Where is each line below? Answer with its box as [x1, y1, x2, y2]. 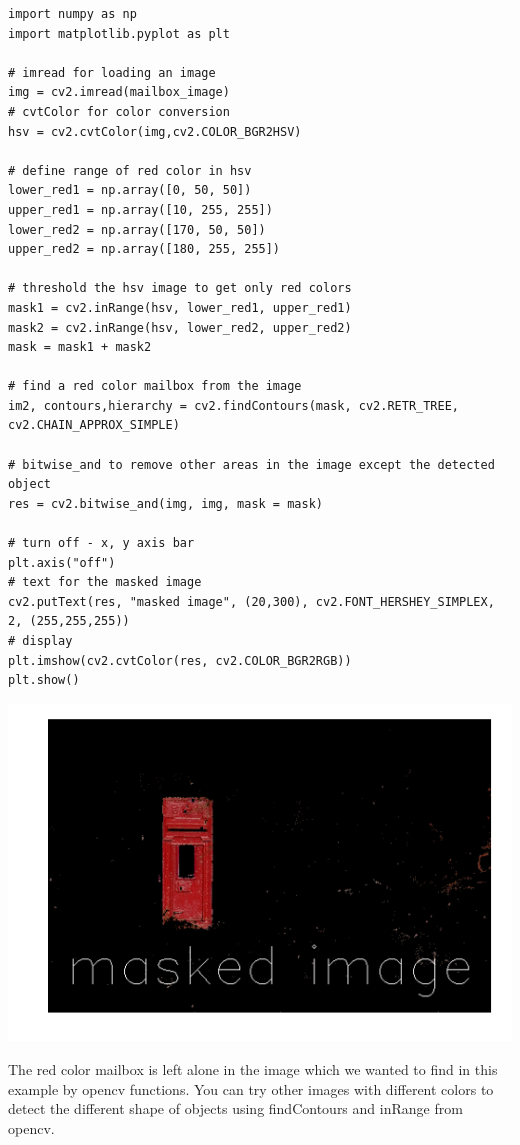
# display [8, 634, 73, 648]
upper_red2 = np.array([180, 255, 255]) [8, 242, 281, 257]
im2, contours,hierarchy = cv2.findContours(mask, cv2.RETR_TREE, [8, 398, 460, 413]
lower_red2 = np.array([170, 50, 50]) [8, 222, 266, 237]
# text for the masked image [8, 575, 202, 590]
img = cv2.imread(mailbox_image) [8, 85, 230, 100]
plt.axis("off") [8, 555, 116, 570]
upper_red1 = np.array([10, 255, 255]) [8, 202, 273, 217]
